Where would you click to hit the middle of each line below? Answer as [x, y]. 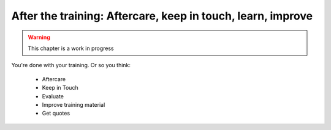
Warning [39, 37]
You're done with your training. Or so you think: [71, 65]
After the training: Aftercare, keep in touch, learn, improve [162, 16]
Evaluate [53, 96]
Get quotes [56, 114]
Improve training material [74, 104]
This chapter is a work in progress [71, 48]
